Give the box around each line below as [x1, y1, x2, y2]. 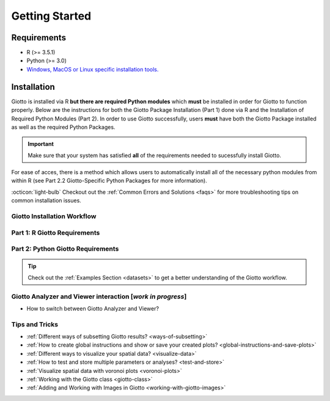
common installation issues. [11, 197, 82, 204]
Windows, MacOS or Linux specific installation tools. [26, 65, 159, 73]
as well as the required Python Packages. [11, 123, 116, 131]
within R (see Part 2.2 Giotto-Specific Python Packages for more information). [11, 177, 207, 185]
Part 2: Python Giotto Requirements [11, 245, 119, 253]
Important [28, 141, 54, 148]
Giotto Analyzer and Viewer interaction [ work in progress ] [11, 292, 187, 301]
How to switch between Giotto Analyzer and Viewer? [26, 304, 159, 312]
